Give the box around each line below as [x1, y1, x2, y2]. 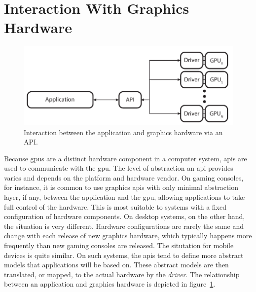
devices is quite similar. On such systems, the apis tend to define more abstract [4, 250, 244, 260]
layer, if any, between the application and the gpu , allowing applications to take [4, 192, 245, 202]
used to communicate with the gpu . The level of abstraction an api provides [4, 163, 233, 173]
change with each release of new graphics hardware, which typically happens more [4, 230, 252, 241]
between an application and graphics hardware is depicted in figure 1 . [4, 279, 216, 289]
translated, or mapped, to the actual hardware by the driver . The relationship [4, 269, 240, 279]
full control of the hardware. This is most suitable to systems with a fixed [4, 201, 226, 212]
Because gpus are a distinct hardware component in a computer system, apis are [4, 153, 247, 163]
